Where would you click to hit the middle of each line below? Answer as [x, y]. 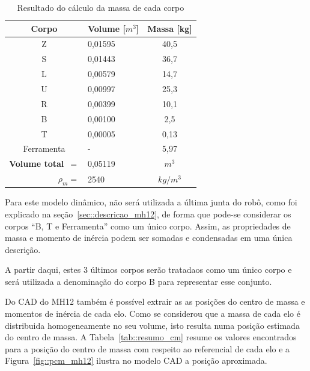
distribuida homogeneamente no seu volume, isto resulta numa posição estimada [152, 325]
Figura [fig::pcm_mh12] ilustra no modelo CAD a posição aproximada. [136, 360]
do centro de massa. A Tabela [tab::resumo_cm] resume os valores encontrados [151, 337]
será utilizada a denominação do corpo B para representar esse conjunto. [138, 281]
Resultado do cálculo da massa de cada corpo [101, 7]
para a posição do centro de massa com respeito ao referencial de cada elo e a [147, 348]
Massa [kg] [170, 28]
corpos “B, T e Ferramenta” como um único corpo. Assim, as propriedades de [148, 226]
